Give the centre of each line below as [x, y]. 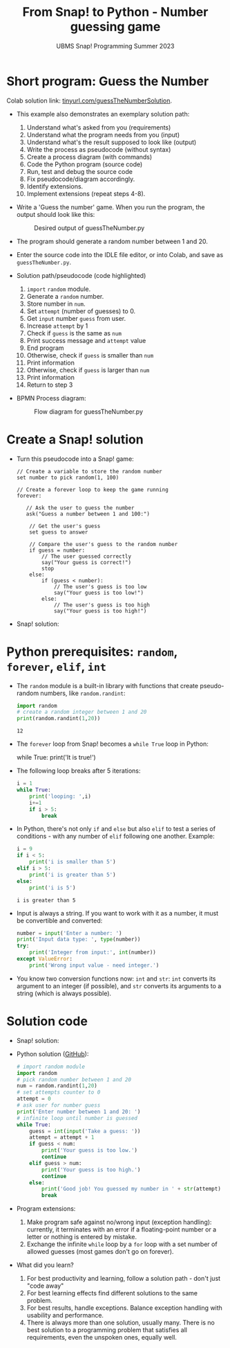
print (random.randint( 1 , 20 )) [58, 719]
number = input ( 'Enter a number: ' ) [69, 933]
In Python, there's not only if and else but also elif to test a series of [116, 829]
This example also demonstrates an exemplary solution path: [103, 114]
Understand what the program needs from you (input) [103, 134]
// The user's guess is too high [102, 605]
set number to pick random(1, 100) [68, 478]
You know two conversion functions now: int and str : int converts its [116, 979]
